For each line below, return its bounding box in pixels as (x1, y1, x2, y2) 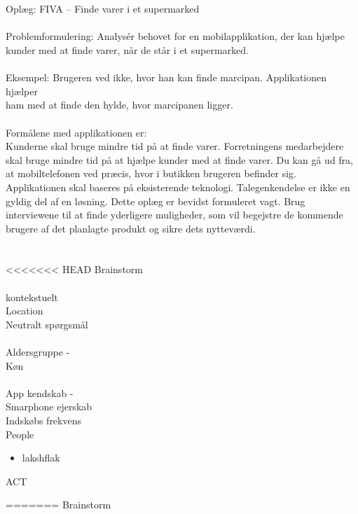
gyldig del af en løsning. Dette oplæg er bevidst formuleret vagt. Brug (6, 193, 305, 208)
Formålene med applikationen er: (6, 125, 147, 139)
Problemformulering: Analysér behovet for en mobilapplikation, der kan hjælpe (6, 29, 345, 43)
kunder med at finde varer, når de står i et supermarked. (6, 42, 249, 57)
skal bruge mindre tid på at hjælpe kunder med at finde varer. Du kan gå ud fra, (6, 152, 354, 167)
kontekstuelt (6, 289, 58, 304)
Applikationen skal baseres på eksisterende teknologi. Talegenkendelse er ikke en (6, 179, 350, 194)
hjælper (6, 83, 38, 98)
